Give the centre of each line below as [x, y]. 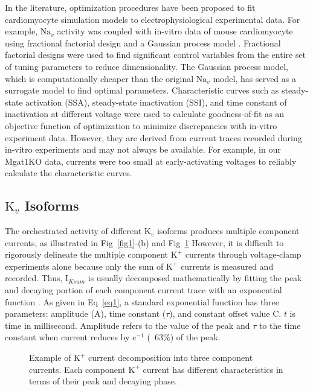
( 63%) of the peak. [184, 337]
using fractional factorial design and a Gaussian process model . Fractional [143, 43]
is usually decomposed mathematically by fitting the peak [195, 278]
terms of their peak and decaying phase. [103, 381]
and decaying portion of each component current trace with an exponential [144, 290]
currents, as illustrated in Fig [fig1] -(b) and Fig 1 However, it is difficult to [144, 242]
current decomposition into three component [171, 358]
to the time [280, 325]
